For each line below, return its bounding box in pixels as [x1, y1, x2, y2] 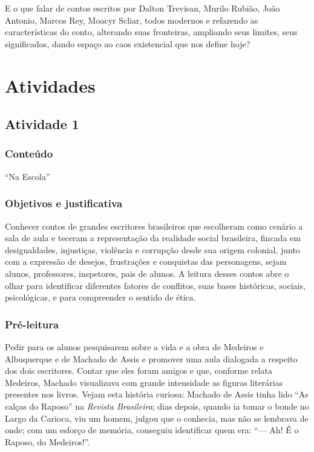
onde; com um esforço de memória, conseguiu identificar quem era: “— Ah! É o [5, 424, 299, 436]
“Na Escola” [5, 170, 50, 182]
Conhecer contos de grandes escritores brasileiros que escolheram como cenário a [5, 219, 303, 232]
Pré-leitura [5, 316, 59, 331]
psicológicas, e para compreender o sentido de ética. [5, 291, 196, 304]
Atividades [5, 73, 96, 98]
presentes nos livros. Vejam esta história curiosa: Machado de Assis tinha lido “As [5, 388, 309, 400]
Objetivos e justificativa [5, 196, 123, 211]
